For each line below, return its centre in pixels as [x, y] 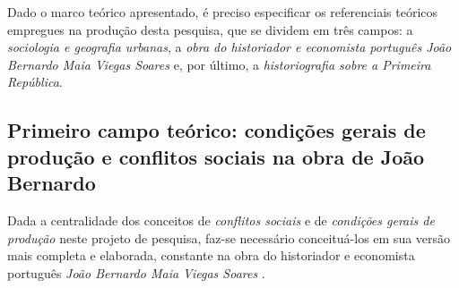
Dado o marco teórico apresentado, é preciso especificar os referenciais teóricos [223, 12]
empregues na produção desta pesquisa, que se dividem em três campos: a [210, 29]
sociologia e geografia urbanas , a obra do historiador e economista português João [229, 47]
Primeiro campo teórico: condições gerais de [217, 130]
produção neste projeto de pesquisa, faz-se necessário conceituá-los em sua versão [229, 237]
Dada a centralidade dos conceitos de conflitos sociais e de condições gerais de [221, 220]
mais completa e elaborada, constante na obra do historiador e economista [211, 255]
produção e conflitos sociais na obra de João [216, 156]
